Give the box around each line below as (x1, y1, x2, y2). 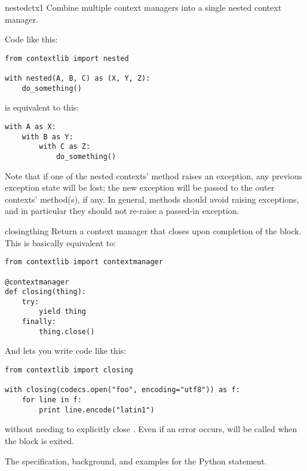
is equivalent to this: (5, 101, 79, 114)
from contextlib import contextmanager (5, 258, 163, 267)
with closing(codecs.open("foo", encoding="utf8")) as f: (5, 386, 240, 394)
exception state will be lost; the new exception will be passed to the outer (5, 181, 275, 194)
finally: (22, 317, 56, 326)
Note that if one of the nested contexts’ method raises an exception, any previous (5, 169, 303, 182)
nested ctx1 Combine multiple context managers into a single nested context (5, 1, 282, 13)
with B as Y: (22, 132, 73, 141)
